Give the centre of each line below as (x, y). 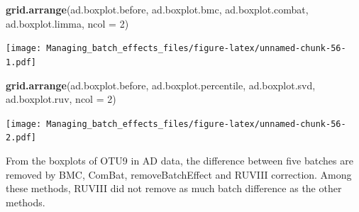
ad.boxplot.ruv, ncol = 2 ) (61, 99)
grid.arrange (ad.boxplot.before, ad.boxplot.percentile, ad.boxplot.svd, (161, 85)
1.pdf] (21, 62)
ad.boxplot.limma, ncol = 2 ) (67, 23)
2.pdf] (21, 138)
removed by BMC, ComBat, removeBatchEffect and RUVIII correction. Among (179, 174)
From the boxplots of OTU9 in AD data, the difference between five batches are (179, 160)
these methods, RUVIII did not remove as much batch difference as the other (174, 188)
